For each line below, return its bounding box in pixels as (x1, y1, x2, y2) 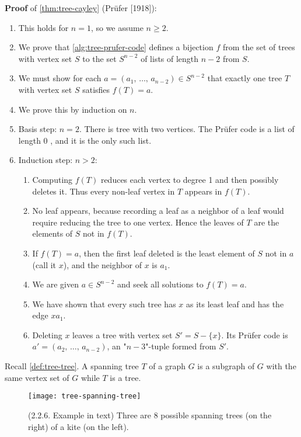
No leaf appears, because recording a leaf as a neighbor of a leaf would (32, 204, 284, 217)
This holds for (18, 21, 69, 33)
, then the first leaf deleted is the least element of (79, 247, 255, 259)
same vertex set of (5, 371, 69, 383)
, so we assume (90, 21, 143, 33)
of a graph (149, 360, 186, 372)
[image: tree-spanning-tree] (28, 392, 141, 401)
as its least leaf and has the (185, 297, 284, 310)
